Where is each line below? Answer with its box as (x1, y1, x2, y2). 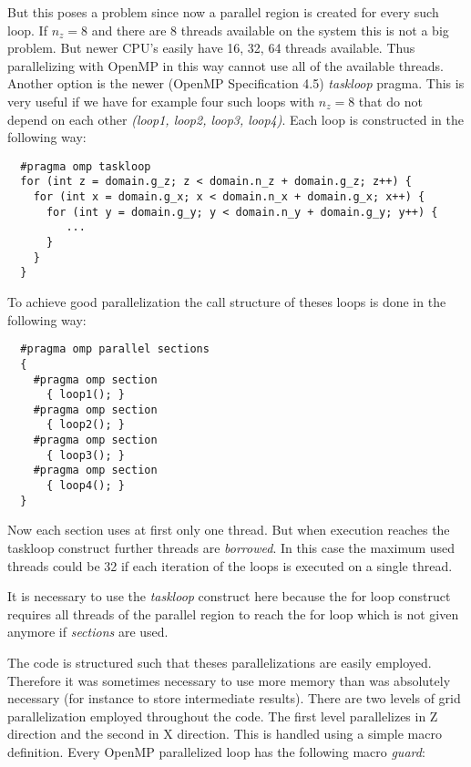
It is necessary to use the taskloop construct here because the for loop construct (7, 587, 451, 606)
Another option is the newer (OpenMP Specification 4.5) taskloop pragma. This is (7, 74, 465, 93)
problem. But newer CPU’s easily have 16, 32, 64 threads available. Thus (7, 38, 415, 57)
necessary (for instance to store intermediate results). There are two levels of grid (7, 689, 461, 708)
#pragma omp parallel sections (20, 343, 210, 356)
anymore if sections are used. (7, 622, 169, 641)
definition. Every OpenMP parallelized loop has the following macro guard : (7, 741, 425, 761)
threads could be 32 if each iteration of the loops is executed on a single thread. (7, 556, 453, 575)
